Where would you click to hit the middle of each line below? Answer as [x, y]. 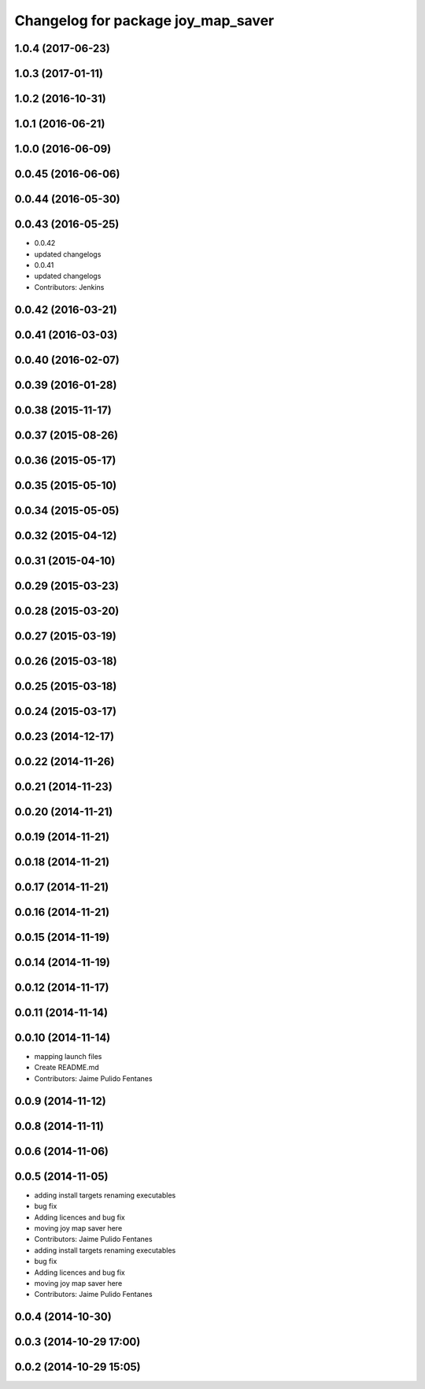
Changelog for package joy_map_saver [144, 20]
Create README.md [67, 1068]
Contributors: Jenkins [69, 287]
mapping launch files [68, 1057]
